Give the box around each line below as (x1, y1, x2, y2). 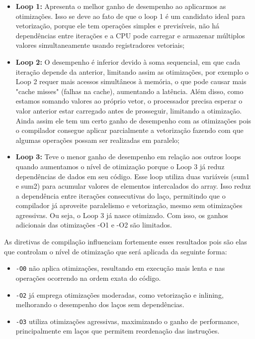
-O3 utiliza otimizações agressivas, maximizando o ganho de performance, (15, 316, 240, 326)
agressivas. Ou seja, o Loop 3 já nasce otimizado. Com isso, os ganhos (15, 210, 228, 220)
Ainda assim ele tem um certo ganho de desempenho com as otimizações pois (15, 115, 252, 125)
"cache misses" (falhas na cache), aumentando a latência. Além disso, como (15, 86, 244, 96)
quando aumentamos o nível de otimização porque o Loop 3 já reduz (15, 161, 225, 171)
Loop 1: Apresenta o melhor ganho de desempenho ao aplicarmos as (15, 1, 226, 11)
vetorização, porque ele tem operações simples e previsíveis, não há (15, 20, 220, 31)
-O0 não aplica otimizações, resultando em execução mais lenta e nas (15, 263, 225, 273)
